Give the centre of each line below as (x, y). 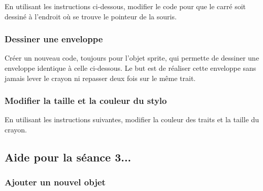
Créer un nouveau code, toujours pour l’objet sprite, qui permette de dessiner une (132, 58)
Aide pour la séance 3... (68, 157)
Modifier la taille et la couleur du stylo (86, 101)
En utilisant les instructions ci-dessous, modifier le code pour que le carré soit (125, 6)
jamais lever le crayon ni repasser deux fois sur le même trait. (100, 78)
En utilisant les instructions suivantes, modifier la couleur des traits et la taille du (132, 119)
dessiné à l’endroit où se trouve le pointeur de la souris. (91, 16)
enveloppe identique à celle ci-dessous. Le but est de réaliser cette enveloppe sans (130, 68)
